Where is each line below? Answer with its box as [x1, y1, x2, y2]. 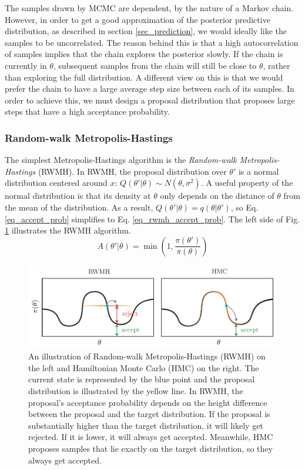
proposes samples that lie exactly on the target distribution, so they [28, 442, 273, 454]
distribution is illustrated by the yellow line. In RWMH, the [28, 384, 243, 396]
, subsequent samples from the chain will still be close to [53, 59, 257, 71]
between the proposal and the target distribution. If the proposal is [28, 408, 270, 420]
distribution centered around [5, 176, 108, 189]
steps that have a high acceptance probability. [5, 105, 170, 118]
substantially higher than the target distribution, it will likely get [28, 419, 263, 431]
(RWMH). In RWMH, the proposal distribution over [38, 165, 227, 177]
